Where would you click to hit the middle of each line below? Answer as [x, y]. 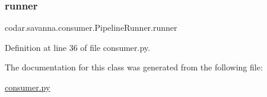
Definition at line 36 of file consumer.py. [77, 47]
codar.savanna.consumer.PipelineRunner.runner [91, 28]
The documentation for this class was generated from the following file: [134, 67]
